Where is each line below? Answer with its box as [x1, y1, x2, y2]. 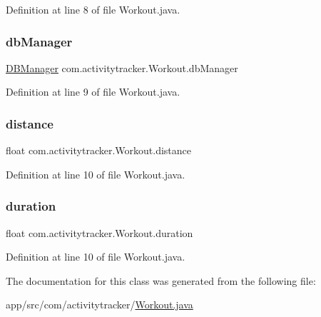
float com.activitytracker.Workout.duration [6, 225, 193, 240]
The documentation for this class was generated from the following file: [6, 273, 316, 288]
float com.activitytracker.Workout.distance [6, 143, 191, 158]
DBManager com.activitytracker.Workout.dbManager [6, 60, 238, 75]
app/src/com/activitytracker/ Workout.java [6, 297, 193, 312]
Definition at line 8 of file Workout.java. [6, 2, 180, 16]
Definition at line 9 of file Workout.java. [6, 84, 180, 99]
